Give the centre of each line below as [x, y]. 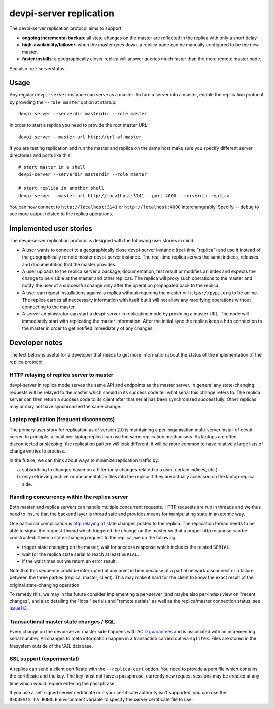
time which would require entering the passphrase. [63, 683]
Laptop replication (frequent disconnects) [62, 420]
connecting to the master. [49, 307]
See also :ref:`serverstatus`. [38, 68]
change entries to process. [38, 451]
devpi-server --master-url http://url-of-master [80, 137]
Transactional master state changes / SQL [62, 621]
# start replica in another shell [61, 188]
